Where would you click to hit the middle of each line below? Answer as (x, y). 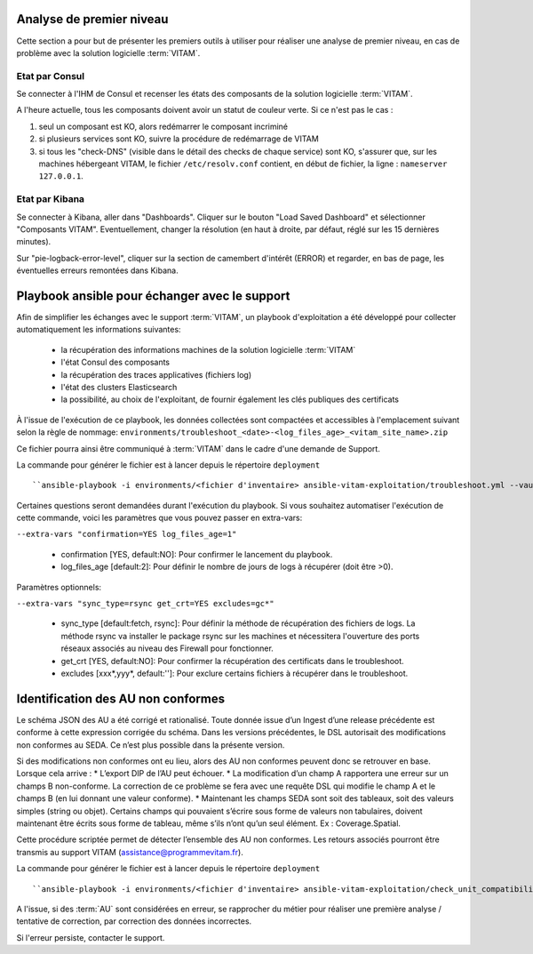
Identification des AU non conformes (121, 698)
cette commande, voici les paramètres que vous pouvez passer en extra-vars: (159, 518)
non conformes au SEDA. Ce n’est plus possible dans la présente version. (151, 745)
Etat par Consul (50, 76)
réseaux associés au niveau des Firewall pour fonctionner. (167, 648)
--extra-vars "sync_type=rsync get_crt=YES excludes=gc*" (145, 604)
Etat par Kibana (50, 199)
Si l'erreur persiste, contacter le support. (91, 937)
